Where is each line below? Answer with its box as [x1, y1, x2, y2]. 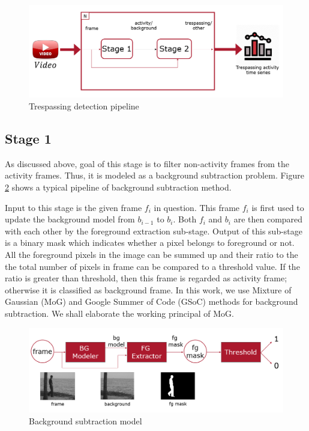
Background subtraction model [29, 414, 142, 427]
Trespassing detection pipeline [29, 100, 139, 112]
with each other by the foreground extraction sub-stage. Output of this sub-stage [5, 224, 303, 237]
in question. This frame [154, 201, 240, 213]
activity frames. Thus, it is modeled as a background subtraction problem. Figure [5, 169, 304, 182]
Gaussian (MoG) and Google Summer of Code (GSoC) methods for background [5, 295, 298, 308]
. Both [173, 213, 197, 225]
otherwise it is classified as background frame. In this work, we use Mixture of [5, 283, 292, 296]
